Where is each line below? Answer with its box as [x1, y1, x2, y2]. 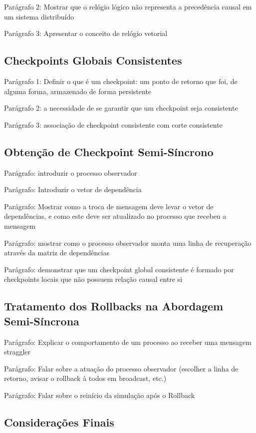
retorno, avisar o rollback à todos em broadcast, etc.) [4, 373, 167, 383]
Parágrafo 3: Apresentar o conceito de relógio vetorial [4, 28, 168, 39]
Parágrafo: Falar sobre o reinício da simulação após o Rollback [4, 389, 195, 400]
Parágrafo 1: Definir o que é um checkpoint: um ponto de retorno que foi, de [4, 76, 238, 86]
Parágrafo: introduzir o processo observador [4, 167, 137, 178]
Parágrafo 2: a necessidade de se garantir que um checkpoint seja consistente [4, 103, 238, 113]
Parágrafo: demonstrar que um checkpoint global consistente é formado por [4, 264, 234, 274]
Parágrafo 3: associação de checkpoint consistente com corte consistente [4, 119, 223, 130]
